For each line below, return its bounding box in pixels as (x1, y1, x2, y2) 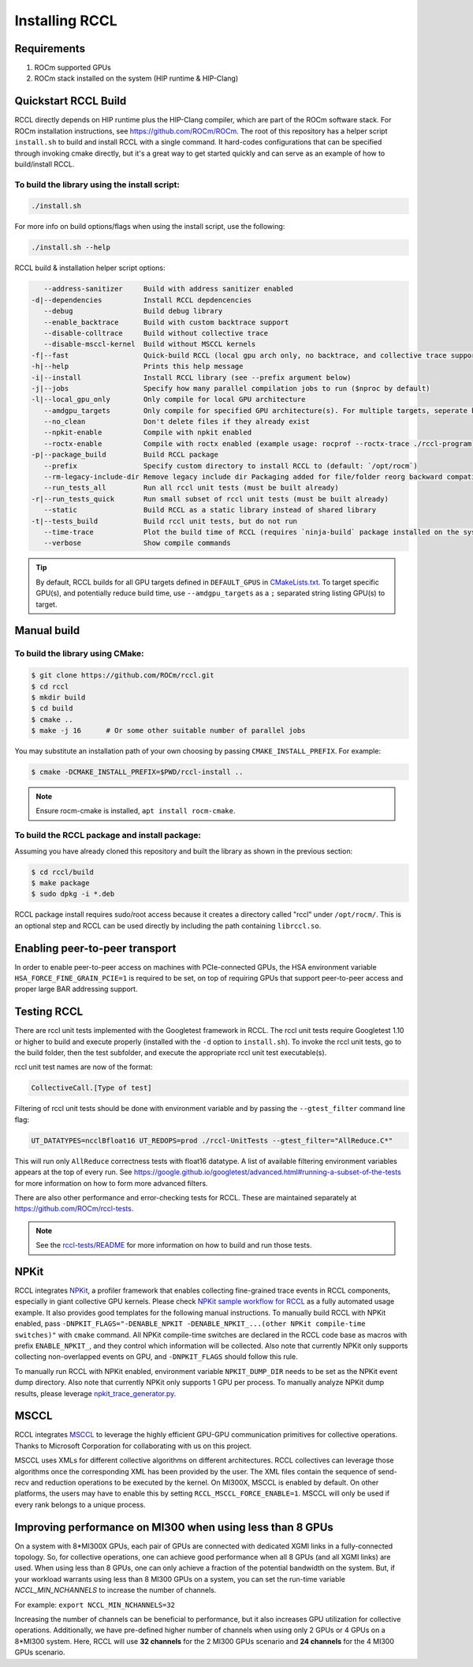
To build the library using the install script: (14, 178, 181, 190)
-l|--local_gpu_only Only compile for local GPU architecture (31, 395, 306, 404)
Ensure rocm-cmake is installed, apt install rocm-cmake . (35, 806, 236, 816)
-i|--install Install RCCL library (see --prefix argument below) (31, 373, 352, 382)
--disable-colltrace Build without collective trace (43, 329, 269, 337)
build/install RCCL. (14, 159, 75, 169)
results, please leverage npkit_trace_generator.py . (14, 1388, 177, 1398)
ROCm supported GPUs (34, 63, 112, 73)
